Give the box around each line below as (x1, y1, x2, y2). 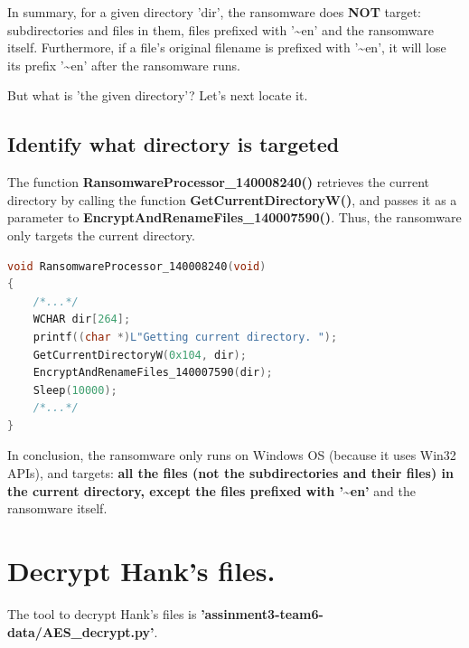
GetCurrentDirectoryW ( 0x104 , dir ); (33, 348, 247, 362)
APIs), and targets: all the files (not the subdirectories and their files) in (7, 464, 454, 483)
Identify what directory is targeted (7, 130, 340, 158)
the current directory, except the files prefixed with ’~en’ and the (7, 481, 416, 500)
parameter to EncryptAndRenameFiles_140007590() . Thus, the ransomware (7, 208, 462, 227)
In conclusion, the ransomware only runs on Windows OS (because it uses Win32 (7, 446, 456, 465)
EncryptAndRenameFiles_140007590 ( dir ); (33, 366, 273, 380)
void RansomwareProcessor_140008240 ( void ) (7, 259, 267, 273)
